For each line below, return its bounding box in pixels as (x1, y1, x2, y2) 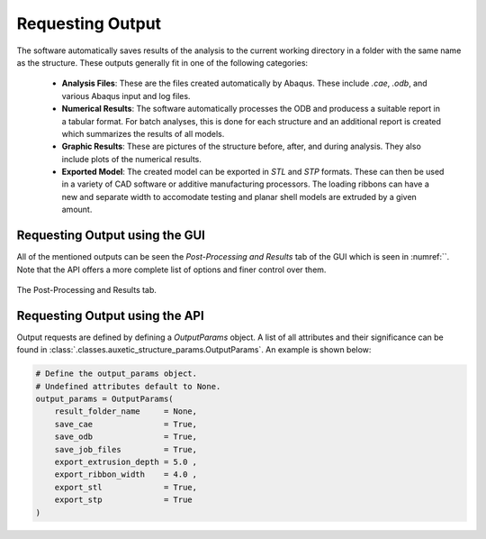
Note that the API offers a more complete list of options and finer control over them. (16, 264, 327, 275)
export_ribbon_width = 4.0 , (54, 470, 198, 480)
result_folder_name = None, (54, 407, 198, 416)
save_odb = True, (54, 432, 198, 442)
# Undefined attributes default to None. (35, 381, 221, 391)
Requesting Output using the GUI (16, 228, 206, 243)
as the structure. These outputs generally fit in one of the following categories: (16, 57, 309, 68)
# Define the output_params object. (35, 369, 198, 379)
